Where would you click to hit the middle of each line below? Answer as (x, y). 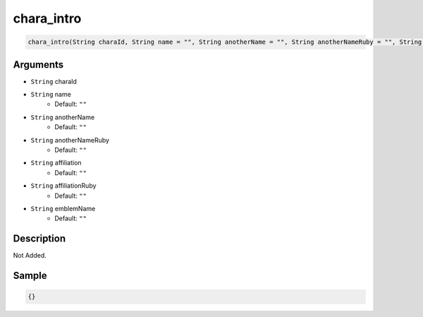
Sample (30, 276)
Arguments (38, 65)
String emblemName (63, 208)
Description (39, 239)
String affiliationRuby (63, 186)
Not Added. (30, 256)
